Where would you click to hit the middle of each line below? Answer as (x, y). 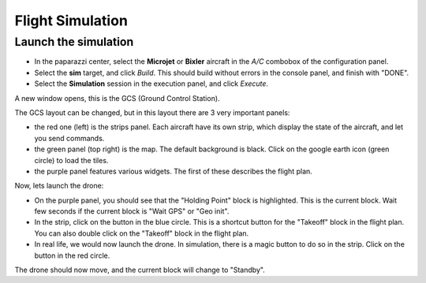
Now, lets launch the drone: (59, 186)
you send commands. (69, 138)
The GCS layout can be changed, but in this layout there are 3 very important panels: (152, 112)
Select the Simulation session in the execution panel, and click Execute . (151, 84)
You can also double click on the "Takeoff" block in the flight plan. (142, 233)
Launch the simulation (74, 42)
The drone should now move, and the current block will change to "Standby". (140, 270)
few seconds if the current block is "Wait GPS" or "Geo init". (132, 211)
